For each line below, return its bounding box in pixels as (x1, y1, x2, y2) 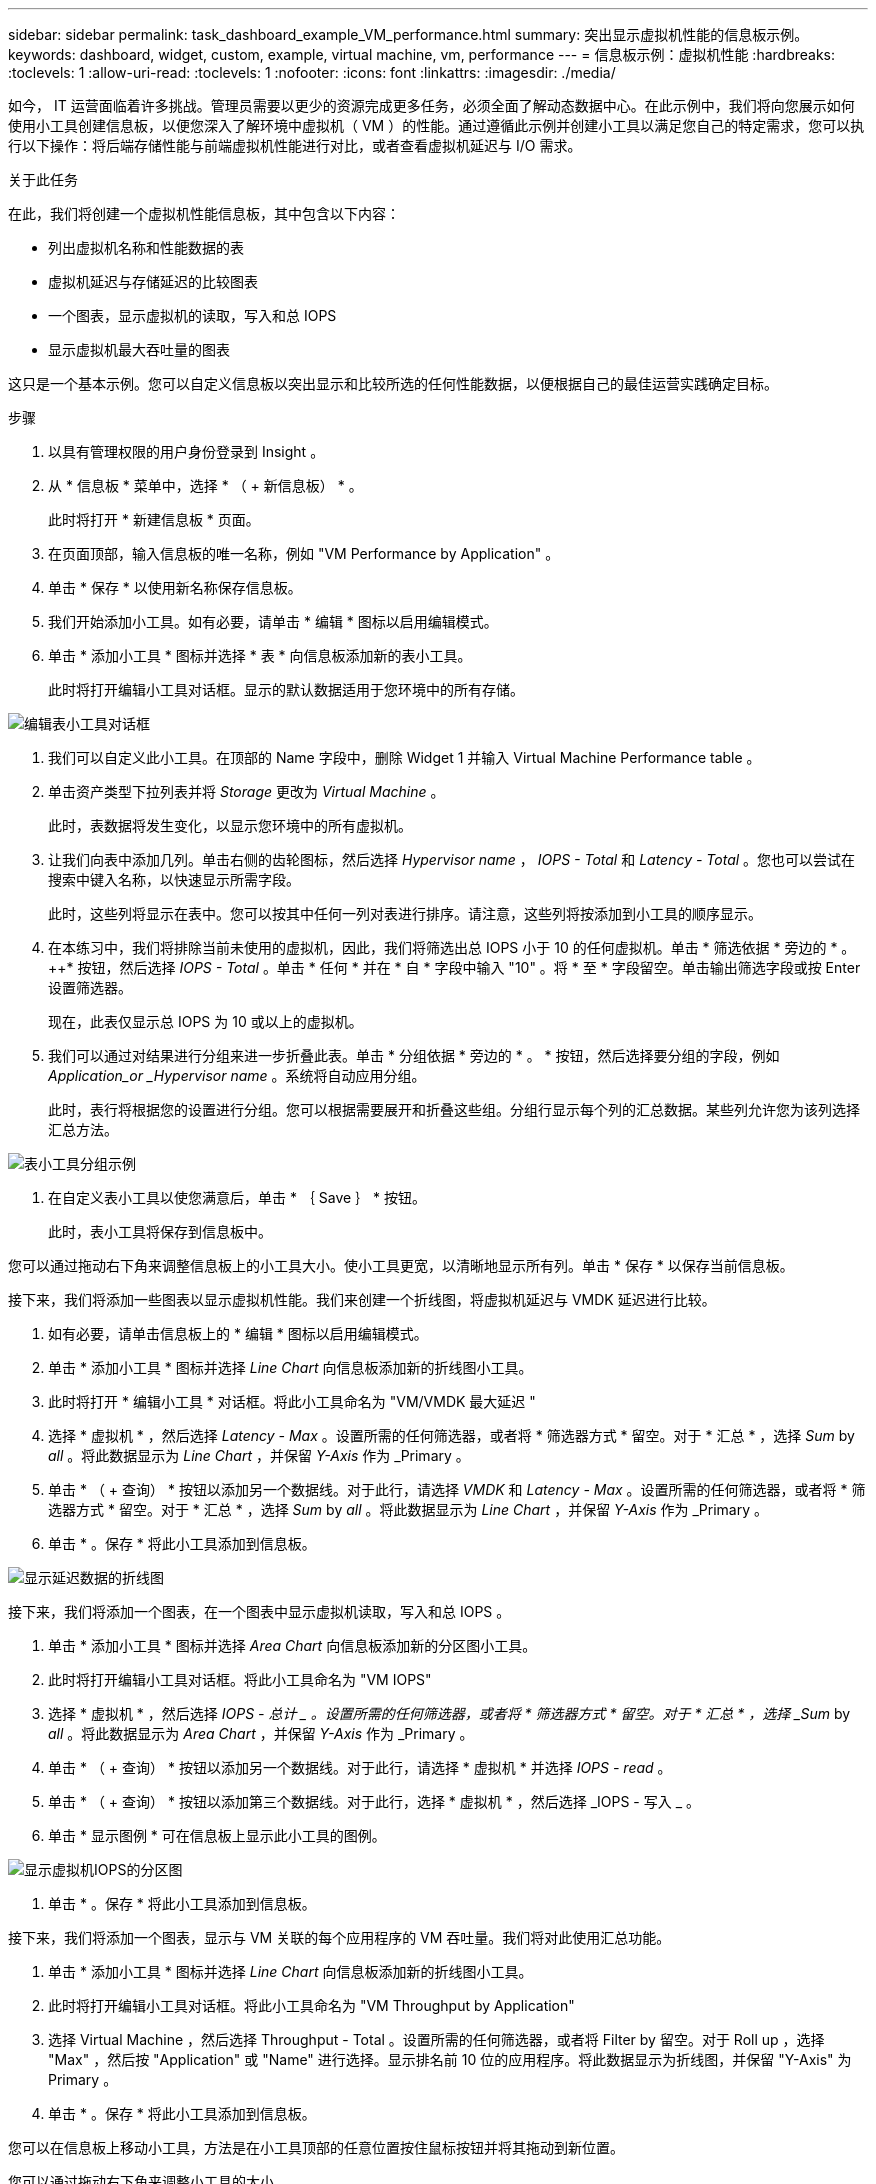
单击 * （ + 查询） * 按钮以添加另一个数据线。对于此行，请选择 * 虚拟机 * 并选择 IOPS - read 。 (48, 1759, 672, 1776)
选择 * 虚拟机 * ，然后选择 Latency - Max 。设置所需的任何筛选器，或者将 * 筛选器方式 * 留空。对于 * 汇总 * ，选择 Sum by (48, 1427, 855, 1444)
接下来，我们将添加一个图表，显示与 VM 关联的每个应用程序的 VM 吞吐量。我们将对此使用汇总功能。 (8, 1929, 671, 1946)
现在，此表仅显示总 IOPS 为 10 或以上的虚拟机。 (48, 1013, 363, 1030)
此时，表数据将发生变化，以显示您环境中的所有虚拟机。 (48, 817, 412, 834)
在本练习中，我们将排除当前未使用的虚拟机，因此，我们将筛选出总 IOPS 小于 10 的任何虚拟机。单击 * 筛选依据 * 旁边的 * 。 (48, 939, 856, 956)
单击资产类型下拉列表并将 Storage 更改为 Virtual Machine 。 (48, 783, 445, 800)
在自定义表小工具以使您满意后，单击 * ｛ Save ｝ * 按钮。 (48, 1189, 427, 1206)
